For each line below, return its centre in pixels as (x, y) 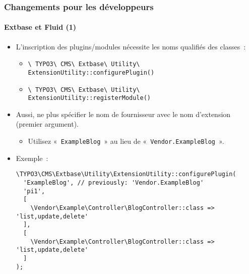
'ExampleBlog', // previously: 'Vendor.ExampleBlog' (114, 182)
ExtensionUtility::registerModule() (89, 98)
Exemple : (32, 158)
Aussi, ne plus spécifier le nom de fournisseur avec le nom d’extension (123, 114)
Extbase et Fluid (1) (40, 27)
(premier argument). (47, 124)
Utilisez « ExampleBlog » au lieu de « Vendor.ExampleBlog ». (126, 141)
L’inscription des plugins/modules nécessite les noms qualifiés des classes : (131, 46)
